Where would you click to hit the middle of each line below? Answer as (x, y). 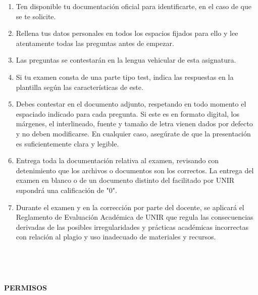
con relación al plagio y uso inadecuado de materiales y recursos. (116, 237)
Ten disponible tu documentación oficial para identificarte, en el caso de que (134, 6)
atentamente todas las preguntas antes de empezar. (95, 43)
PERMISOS (26, 288)
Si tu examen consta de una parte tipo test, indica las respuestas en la (125, 77)
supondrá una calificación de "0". (66, 190)
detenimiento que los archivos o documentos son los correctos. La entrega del (135, 170)
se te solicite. (36, 16)
